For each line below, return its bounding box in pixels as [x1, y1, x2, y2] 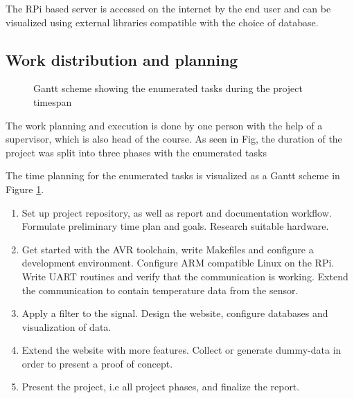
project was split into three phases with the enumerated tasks [6, 145, 267, 159]
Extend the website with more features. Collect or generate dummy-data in [21, 343, 342, 357]
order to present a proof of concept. [21, 356, 173, 370]
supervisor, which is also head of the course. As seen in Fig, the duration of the [6, 132, 342, 146]
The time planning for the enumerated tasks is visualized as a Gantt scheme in [6, 168, 340, 183]
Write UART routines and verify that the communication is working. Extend [21, 269, 348, 283]
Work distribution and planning [6, 48, 238, 70]
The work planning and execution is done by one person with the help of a [6, 118, 323, 132]
